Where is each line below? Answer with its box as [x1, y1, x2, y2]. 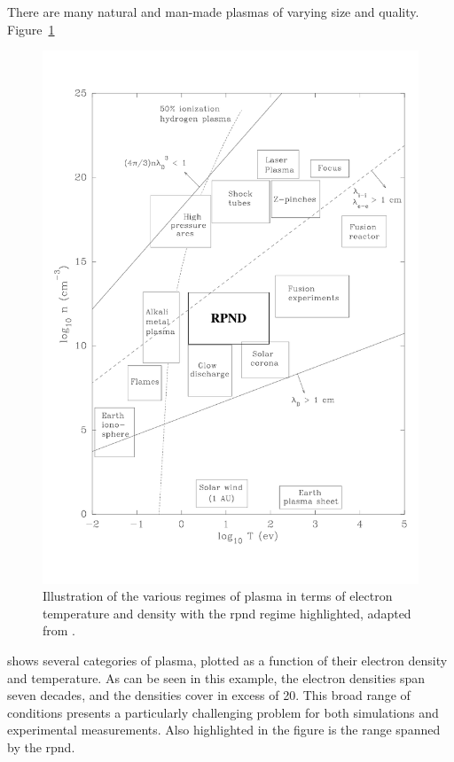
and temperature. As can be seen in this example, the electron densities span [7, 668, 426, 687]
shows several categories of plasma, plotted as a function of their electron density [7, 650, 448, 669]
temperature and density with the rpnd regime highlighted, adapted [43, 603, 411, 622]
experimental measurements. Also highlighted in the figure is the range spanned [7, 720, 441, 739]
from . [43, 621, 76, 640]
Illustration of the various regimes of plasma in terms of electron [43, 587, 393, 605]
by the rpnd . [7, 737, 75, 756]
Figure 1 [7, 19, 55, 38]
